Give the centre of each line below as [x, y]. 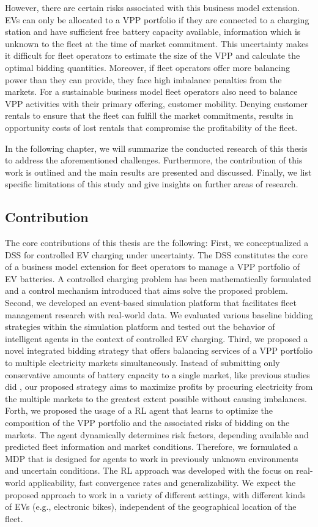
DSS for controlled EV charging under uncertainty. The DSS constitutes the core [156, 254]
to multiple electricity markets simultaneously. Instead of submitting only [142, 363]
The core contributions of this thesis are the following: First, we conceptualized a [157, 243]
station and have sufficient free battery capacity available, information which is [153, 32]
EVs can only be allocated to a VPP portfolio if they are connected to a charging [157, 19]
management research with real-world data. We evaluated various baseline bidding [159, 314]
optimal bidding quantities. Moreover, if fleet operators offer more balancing [147, 67]
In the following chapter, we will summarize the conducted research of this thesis [156, 148]
